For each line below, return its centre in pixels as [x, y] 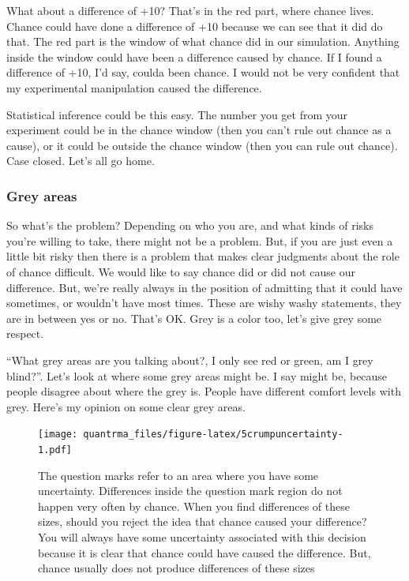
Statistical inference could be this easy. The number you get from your [177, 114]
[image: [58, 435]
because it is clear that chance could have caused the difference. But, [204, 552]
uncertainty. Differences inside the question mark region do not [190, 491]
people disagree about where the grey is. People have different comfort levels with [204, 391]
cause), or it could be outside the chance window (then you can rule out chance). [202, 145]
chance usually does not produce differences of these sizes [176, 568]
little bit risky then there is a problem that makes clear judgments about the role [203, 256]
